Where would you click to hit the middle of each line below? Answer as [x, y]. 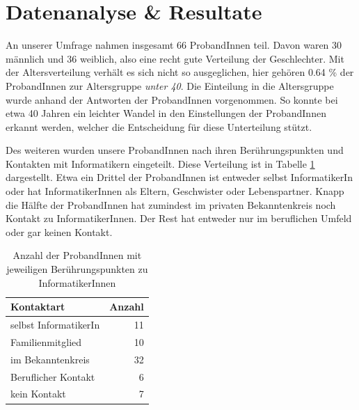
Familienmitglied [46, 341]
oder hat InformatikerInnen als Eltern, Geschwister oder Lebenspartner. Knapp [175, 191]
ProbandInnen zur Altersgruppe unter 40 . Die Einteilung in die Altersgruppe [170, 85]
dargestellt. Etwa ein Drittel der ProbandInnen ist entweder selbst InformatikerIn [179, 177]
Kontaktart [38, 307]
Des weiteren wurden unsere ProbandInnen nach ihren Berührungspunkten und [175, 150]
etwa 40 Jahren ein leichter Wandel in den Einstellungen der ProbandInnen [166, 113]
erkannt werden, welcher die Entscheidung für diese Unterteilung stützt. [159, 126]
